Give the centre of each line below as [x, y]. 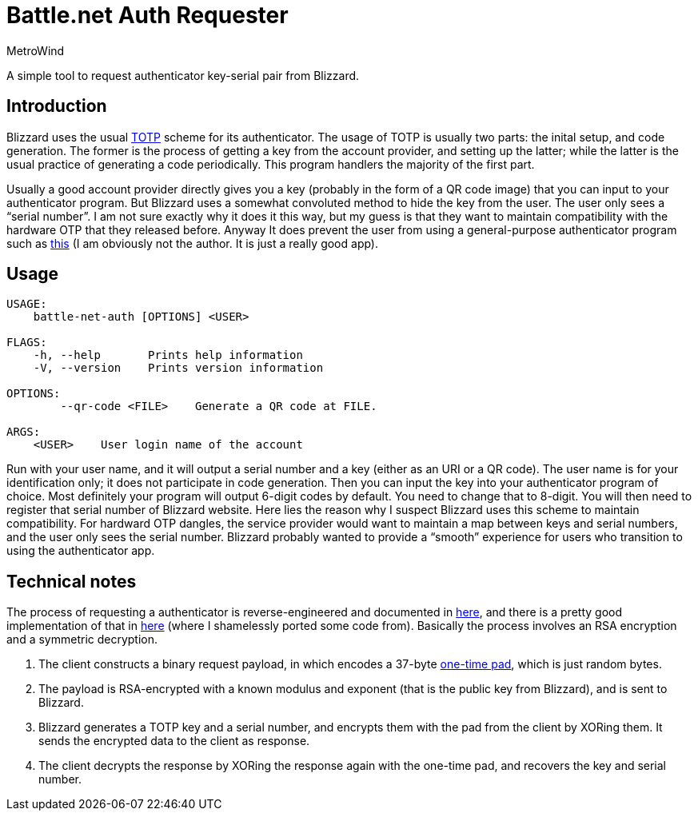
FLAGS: [27, 343]
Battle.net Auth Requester [148, 15]
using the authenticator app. [81, 551]
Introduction [57, 106]
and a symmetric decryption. [82, 640]
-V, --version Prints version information [178, 368]
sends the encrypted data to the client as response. [174, 741]
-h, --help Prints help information [168, 355]
